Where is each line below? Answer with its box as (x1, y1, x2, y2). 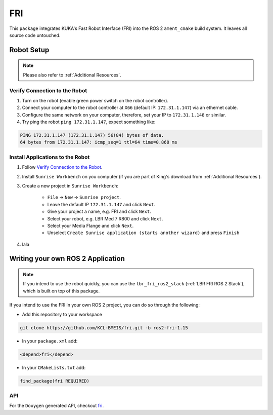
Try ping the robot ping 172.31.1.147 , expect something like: (22, 119, 156, 125)
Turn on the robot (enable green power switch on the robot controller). (22, 97, 169, 103)
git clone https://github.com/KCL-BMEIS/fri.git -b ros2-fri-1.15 (20, 325, 188, 330)
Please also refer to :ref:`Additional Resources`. (23, 71, 121, 78)
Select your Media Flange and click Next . (47, 222, 134, 229)
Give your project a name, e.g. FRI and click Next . (47, 208, 151, 215)
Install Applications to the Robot (9, 154, 90, 161)
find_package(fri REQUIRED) (20, 378, 89, 384)
